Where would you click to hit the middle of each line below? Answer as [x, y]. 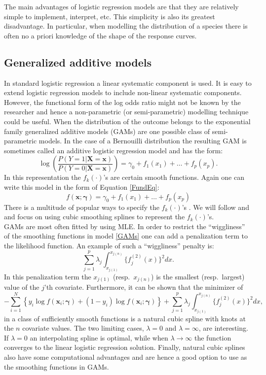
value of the [22, 287]
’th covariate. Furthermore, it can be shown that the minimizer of [144, 287]
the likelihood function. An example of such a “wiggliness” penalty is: [109, 245]
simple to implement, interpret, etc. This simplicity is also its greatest [110, 16]
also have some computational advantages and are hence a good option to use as [126, 357]
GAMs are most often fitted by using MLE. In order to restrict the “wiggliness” [125, 226]
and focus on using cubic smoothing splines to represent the [95, 217]
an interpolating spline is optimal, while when [99, 337]
